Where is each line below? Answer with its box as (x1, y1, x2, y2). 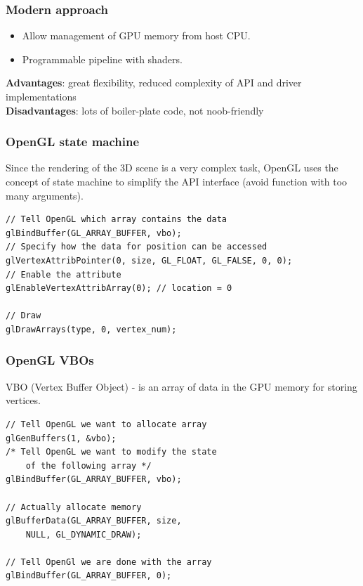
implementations (6, 89, 77, 103)
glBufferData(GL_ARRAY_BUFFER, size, (6, 516, 182, 526)
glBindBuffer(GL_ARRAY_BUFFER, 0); (6, 571, 172, 581)
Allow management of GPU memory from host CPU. (22, 28, 251, 43)
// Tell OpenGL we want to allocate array (6, 419, 207, 429)
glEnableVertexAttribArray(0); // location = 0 (6, 283, 232, 294)
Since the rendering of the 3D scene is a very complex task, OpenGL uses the (6, 160, 338, 175)
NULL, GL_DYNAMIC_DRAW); (25, 529, 142, 540)
